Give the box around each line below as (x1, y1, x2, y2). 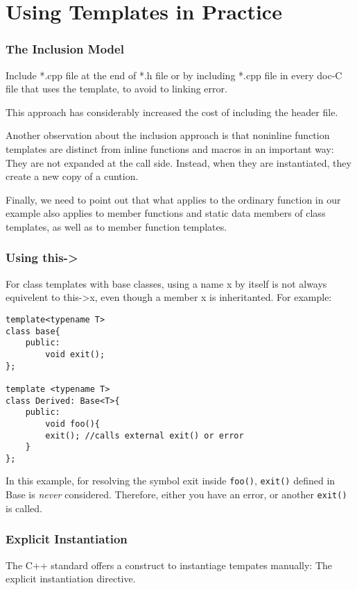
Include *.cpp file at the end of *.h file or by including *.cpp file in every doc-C (6, 67, 342, 82)
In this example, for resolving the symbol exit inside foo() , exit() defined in (6, 473, 336, 488)
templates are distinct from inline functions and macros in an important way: (6, 141, 334, 156)
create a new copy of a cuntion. (6, 169, 139, 183)
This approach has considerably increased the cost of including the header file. (6, 104, 338, 119)
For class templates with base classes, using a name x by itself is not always (6, 276, 327, 290)
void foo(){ (45, 418, 101, 429)
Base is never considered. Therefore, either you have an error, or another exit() (6, 487, 347, 502)
